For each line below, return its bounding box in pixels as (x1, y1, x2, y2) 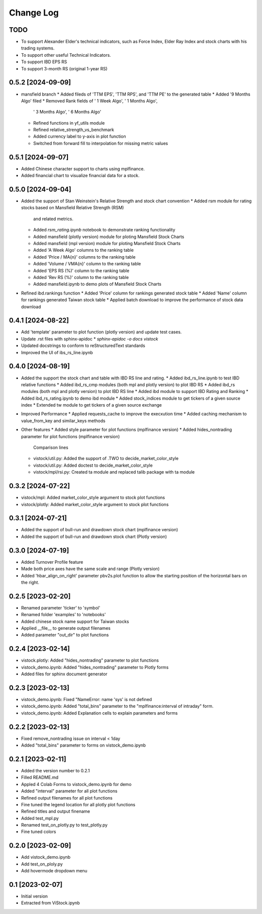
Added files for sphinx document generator (21, 671, 108, 677)
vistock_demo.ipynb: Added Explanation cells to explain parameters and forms (21, 710, 178, 716)
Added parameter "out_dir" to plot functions (21, 632, 109, 638)
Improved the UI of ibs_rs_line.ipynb (21, 349, 93, 355)
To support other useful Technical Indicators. (21, 52, 111, 58)
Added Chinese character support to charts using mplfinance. (21, 165, 145, 172)
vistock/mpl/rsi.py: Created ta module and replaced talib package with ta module (33, 469, 195, 475)
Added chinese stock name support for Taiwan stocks (21, 619, 130, 624)
